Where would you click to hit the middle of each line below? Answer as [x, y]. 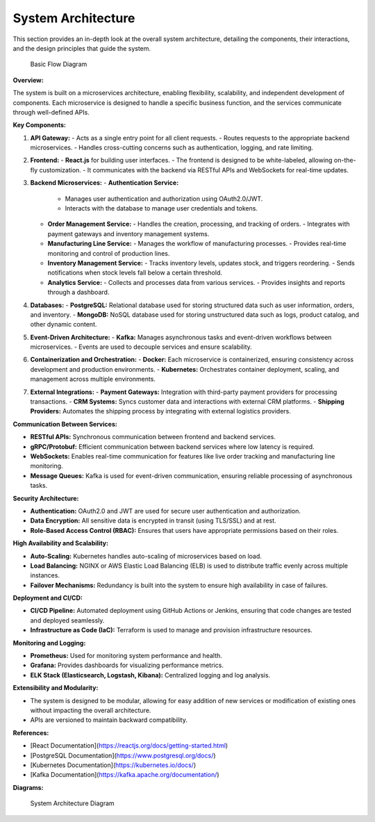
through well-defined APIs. [51, 112]
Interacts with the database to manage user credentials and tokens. [161, 208]
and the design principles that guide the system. [82, 48]
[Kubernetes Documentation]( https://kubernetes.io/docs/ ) [113, 765]
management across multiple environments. [93, 379]
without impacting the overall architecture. [91, 710]
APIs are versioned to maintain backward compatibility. [109, 720]
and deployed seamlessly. [67, 620]
